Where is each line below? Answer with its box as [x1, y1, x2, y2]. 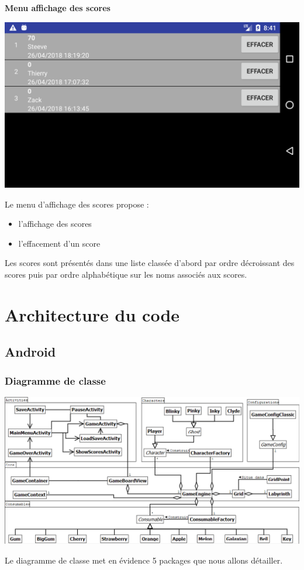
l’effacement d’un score [18, 237, 101, 249]
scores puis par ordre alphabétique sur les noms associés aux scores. [5, 268, 247, 281]
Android [5, 343, 56, 361]
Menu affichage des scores [5, 2, 110, 13]
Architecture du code [5, 302, 180, 326]
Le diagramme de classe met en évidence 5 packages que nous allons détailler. [5, 554, 283, 566]
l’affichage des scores [18, 217, 92, 230]
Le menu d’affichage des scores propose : [5, 198, 149, 210]
